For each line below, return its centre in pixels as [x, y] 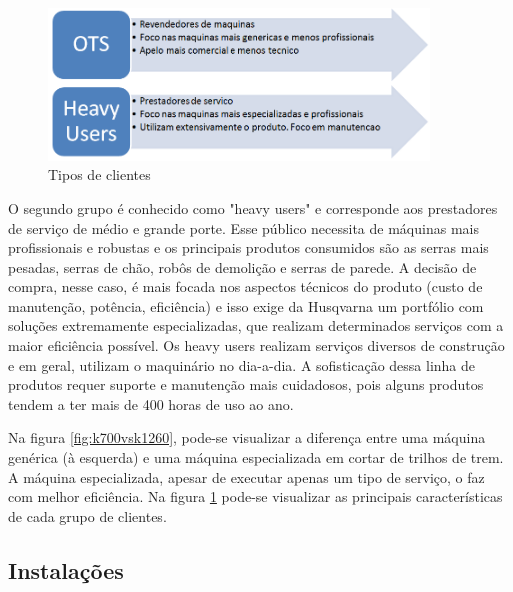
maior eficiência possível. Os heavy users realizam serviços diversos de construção [256, 345]
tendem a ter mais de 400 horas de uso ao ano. [151, 403]
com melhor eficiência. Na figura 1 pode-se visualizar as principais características [255, 496]
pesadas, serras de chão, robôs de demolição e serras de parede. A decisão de [242, 266]
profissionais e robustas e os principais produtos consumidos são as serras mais [248, 247]
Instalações [66, 569]
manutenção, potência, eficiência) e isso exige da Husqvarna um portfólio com [246, 305]
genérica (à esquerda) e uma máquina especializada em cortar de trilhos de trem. [256, 457]
